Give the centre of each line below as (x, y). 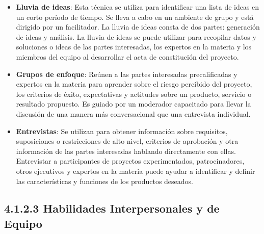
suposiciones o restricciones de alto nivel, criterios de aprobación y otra (127, 141)
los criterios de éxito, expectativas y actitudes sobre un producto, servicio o (134, 94)
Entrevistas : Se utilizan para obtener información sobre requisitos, (122, 131)
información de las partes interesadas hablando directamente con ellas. (126, 151)
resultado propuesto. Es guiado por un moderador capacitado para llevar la (134, 104)
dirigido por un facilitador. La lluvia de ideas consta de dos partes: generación (138, 27)
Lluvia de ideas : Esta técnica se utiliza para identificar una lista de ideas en (138, 7)
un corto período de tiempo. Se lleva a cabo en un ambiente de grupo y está (135, 17)
